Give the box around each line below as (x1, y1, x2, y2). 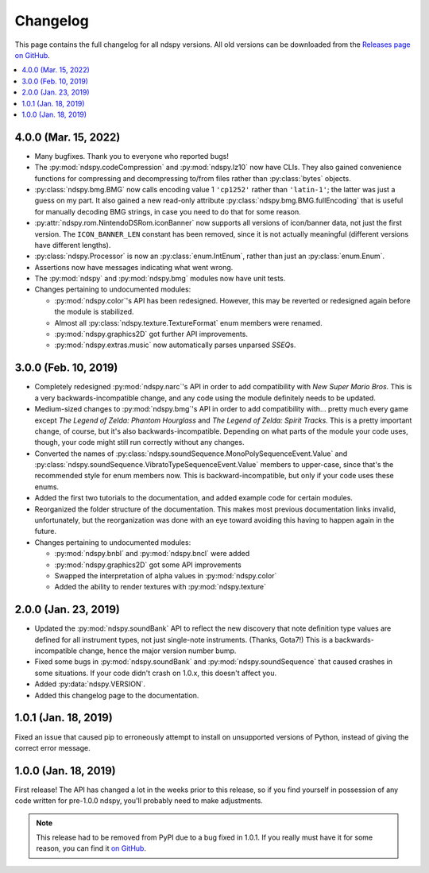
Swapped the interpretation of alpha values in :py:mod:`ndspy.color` (54, 570, 277, 580)
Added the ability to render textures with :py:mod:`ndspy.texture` (54, 582, 266, 592)
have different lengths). (34, 240, 111, 249)
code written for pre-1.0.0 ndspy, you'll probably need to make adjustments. (14, 796, 264, 805)
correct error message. (14, 743, 91, 752)
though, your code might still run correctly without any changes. (34, 438, 245, 447)
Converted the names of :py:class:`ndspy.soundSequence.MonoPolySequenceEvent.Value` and (34, 449, 348, 458)
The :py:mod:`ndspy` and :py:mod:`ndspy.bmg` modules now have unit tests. (34, 274, 286, 284)
